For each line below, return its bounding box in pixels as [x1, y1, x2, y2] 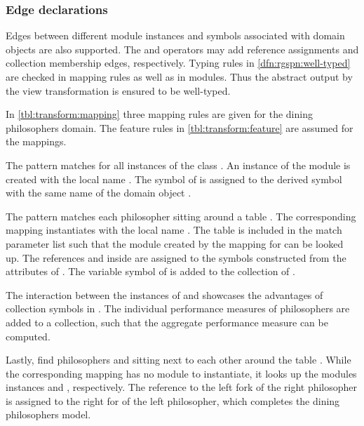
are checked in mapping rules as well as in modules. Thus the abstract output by [6, 69, 353, 84]
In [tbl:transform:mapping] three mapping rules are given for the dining [6, 107, 313, 121]
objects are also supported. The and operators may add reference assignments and [6, 41, 359, 56]
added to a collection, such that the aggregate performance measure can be [6, 314, 328, 329]
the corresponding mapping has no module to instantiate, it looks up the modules [6, 366, 357, 380]
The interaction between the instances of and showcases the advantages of [6, 287, 323, 302]
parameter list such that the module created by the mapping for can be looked [6, 236, 344, 251]
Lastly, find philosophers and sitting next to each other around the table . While [6, 352, 351, 367]
